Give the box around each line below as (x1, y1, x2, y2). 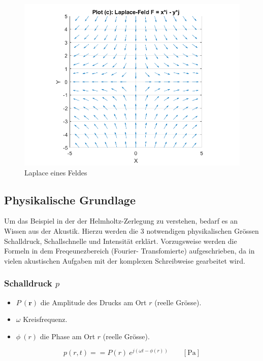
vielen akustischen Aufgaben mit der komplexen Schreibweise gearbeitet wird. (4, 255, 245, 266)
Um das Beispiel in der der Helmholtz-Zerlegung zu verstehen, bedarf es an (4, 215, 238, 226)
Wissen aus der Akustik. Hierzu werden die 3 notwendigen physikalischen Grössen (4, 225, 259, 236)
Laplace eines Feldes (24, 167, 87, 177)
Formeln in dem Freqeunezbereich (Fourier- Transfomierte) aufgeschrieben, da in (4, 245, 255, 256)
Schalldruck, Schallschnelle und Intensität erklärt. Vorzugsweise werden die (4, 235, 237, 246)
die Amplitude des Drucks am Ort (40, 297, 147, 307)
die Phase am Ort (40, 331, 95, 341)
